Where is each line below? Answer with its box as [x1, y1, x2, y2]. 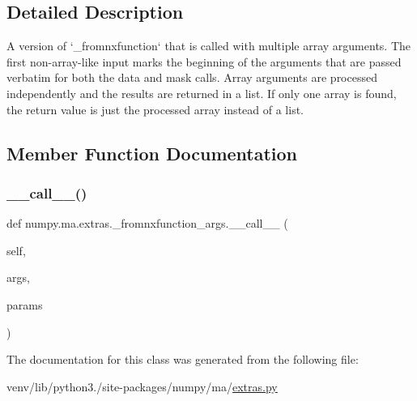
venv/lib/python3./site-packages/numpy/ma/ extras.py [6, 378, 278, 395]
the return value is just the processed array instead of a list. [6, 100, 304, 117]
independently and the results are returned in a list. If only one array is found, [6, 84, 397, 101]
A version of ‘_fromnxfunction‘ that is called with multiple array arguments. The [6, 37, 411, 54]
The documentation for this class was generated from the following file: [6, 351, 359, 368]
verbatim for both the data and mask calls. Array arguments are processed [6, 69, 377, 86]
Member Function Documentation [6, 140, 298, 165]
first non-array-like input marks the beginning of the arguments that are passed [6, 53, 402, 70]
